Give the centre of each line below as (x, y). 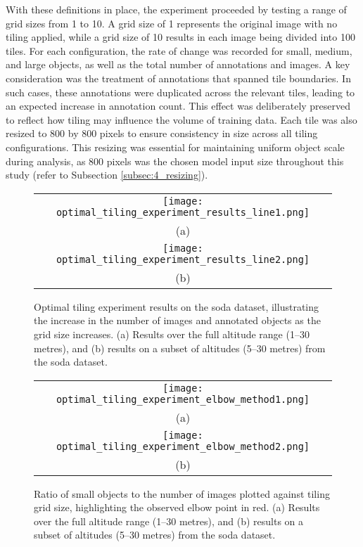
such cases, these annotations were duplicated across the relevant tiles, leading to (180, 92)
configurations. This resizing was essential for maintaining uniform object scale (175, 147)
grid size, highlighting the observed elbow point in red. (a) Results (177, 507)
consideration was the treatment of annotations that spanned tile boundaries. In (178, 78)
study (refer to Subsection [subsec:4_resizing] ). (107, 175)
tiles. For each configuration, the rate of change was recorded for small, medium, (179, 50)
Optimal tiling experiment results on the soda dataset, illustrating (176, 306)
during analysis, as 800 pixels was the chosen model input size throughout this (175, 161)
